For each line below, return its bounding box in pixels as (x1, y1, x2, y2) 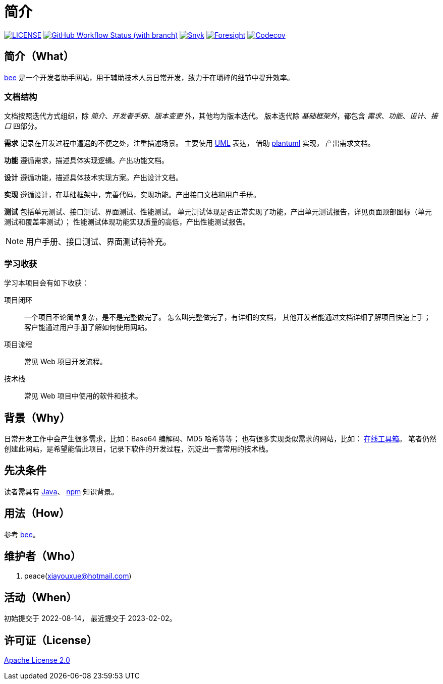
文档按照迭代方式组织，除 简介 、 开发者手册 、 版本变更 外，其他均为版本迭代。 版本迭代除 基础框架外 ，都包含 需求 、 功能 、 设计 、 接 (4, 111, 438, 121)
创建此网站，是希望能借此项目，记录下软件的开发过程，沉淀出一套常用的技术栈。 (4, 444, 272, 453)
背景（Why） (4, 411, 71, 424)
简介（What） (4, 50, 74, 63)
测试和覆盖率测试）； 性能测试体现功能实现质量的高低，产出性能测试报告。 (4, 217, 250, 226)
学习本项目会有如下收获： (4, 278, 89, 288)
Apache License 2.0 (4, 656, 70, 665)
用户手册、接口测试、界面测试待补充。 (26, 237, 172, 247)
